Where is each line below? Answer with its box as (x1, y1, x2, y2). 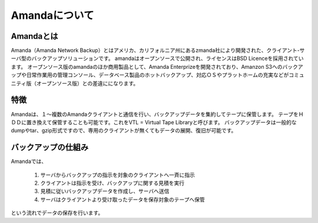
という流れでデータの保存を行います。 (11, 209, 104, 217)
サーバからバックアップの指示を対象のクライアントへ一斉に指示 (40, 171, 196, 178)
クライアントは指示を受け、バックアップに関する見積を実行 (40, 179, 185, 187)
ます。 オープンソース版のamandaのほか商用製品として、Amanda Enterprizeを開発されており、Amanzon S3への (11, 63, 283, 70)
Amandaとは (11, 31, 58, 41)
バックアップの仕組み (11, 142, 88, 152)
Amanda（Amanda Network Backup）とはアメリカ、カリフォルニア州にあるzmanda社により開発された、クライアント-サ (11, 47, 305, 54)
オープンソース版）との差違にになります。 (36, 79, 139, 86)
